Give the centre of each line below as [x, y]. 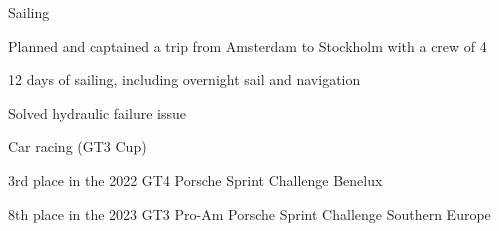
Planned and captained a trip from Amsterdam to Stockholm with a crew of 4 [247, 45]
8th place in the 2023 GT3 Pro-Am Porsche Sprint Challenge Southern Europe [249, 213]
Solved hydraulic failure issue [97, 112]
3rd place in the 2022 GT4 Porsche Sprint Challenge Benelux [195, 179]
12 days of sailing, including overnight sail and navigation [184, 79]
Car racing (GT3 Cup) [77, 146]
